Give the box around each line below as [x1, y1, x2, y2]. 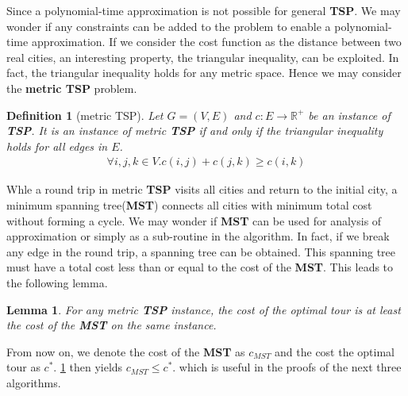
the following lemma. [6, 274, 108, 290]
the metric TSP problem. [6, 79, 137, 96]
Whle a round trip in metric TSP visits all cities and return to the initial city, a [6, 181, 398, 198]
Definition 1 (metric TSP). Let [6, 106, 164, 123]
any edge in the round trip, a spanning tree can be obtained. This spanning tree [6, 243, 396, 260]
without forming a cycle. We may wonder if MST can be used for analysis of [6, 212, 382, 229]
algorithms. [6, 374, 61, 390]
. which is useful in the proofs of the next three [172, 359, 402, 375]
